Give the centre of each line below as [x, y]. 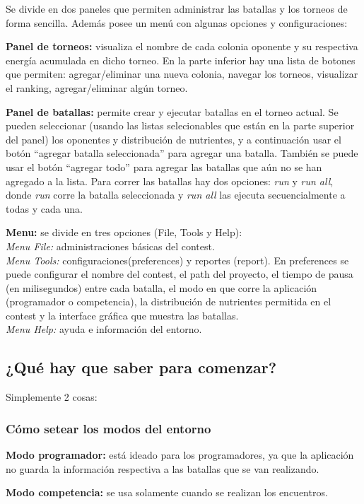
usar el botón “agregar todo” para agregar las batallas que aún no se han [164, 166]
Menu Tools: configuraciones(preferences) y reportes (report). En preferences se [177, 260]
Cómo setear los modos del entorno [108, 428]
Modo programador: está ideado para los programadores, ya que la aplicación [180, 455]
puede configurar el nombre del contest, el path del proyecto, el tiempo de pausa [180, 274]
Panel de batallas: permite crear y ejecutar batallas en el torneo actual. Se [172, 111]
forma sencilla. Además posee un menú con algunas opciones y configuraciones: [177, 22]
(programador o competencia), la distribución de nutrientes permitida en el [169, 301]
